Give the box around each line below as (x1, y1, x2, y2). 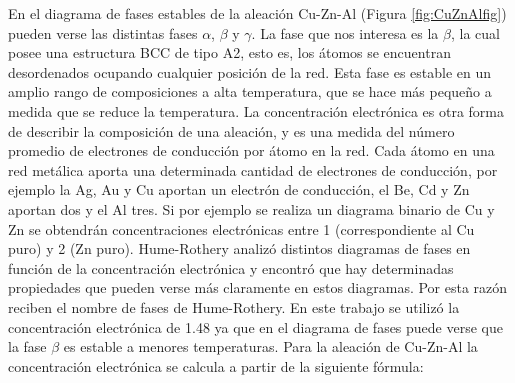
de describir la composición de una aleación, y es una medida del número (8, 120, 455, 141)
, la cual (450, 22, 500, 43)
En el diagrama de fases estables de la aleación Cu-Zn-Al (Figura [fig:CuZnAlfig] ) (8, 3, 507, 23)
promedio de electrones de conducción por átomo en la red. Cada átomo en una (8, 140, 495, 161)
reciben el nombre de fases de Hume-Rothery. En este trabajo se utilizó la (8, 296, 460, 317)
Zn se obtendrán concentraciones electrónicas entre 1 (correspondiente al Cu (8, 218, 475, 239)
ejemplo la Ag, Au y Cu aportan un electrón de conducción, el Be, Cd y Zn (8, 179, 470, 200)
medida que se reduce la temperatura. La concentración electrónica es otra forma (8, 100, 505, 121)
